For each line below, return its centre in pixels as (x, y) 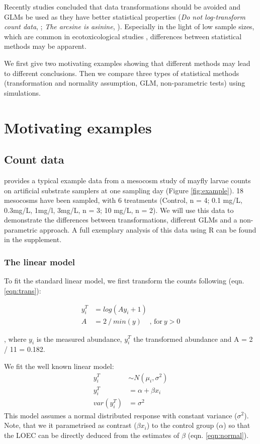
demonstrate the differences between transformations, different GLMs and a (121, 220)
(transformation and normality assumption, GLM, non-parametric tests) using (125, 83)
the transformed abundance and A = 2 (193, 339)
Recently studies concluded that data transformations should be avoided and (122, 7)
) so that (237, 425)
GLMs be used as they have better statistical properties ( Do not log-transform (125, 16)
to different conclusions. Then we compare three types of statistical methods (122, 73)
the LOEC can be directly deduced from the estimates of (92, 435)
